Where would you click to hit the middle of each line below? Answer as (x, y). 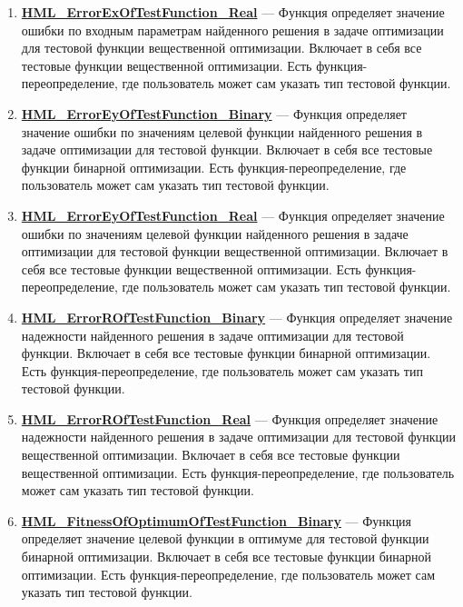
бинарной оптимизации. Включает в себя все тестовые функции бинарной (227, 557)
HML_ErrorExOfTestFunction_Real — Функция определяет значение (233, 12)
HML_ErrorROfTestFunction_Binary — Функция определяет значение (237, 317)
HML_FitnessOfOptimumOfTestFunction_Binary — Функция (217, 520)
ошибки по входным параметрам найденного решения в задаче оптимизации (232, 30)
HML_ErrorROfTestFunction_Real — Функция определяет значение (230, 418)
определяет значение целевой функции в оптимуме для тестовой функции (225, 538)
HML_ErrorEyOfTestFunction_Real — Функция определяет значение (233, 215)
